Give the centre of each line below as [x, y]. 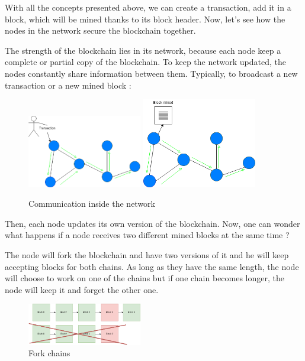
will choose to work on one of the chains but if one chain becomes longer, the [145, 278]
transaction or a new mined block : [68, 85]
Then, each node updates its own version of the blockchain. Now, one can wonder [152, 223]
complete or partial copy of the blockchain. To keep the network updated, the [145, 62]
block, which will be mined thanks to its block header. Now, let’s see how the [145, 19]
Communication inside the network [92, 204]
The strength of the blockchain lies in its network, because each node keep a [143, 50]
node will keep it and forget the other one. [82, 289]
